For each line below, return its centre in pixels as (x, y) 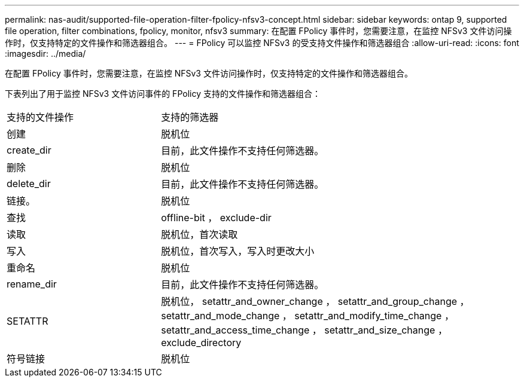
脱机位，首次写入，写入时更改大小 (238, 251)
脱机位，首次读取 (199, 234)
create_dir (29, 150)
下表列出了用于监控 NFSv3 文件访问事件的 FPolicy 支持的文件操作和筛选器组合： (163, 94)
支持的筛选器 (190, 117)
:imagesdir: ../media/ (45, 54)
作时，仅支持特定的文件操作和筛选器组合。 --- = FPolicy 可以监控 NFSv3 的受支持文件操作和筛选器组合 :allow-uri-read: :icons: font (262, 43)
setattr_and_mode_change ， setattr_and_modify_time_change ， (307, 316)
